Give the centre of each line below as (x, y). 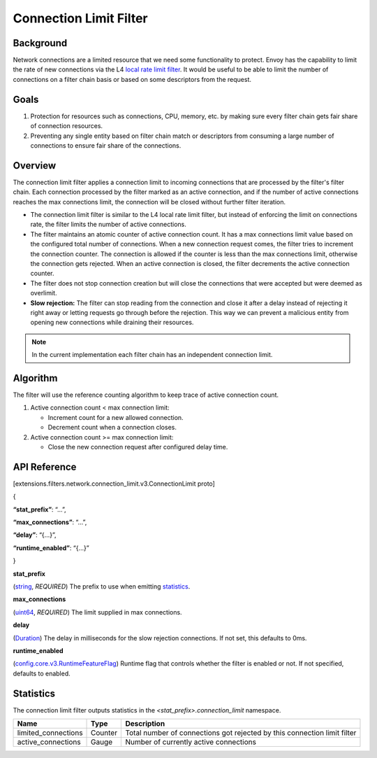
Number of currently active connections (191, 742)
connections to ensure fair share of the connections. (106, 145)
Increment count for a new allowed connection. (116, 417)
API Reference (45, 466)
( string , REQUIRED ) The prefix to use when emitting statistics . (102, 586)
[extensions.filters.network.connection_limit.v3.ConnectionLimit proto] (114, 484)
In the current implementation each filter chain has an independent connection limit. (152, 355)
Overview (35, 166)
